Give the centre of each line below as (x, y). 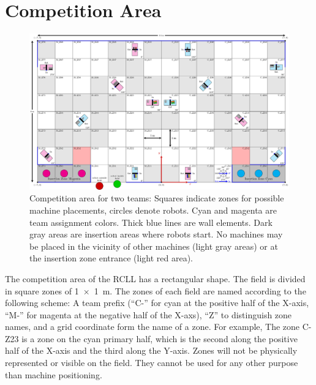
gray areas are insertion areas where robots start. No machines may (156, 234)
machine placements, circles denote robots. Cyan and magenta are (153, 210)
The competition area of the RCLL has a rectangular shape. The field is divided (155, 278)
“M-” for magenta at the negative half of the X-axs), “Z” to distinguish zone (149, 314)
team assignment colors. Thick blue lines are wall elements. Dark (151, 222)
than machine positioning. (54, 374)
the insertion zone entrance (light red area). (111, 258)
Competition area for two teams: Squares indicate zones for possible (157, 198)
